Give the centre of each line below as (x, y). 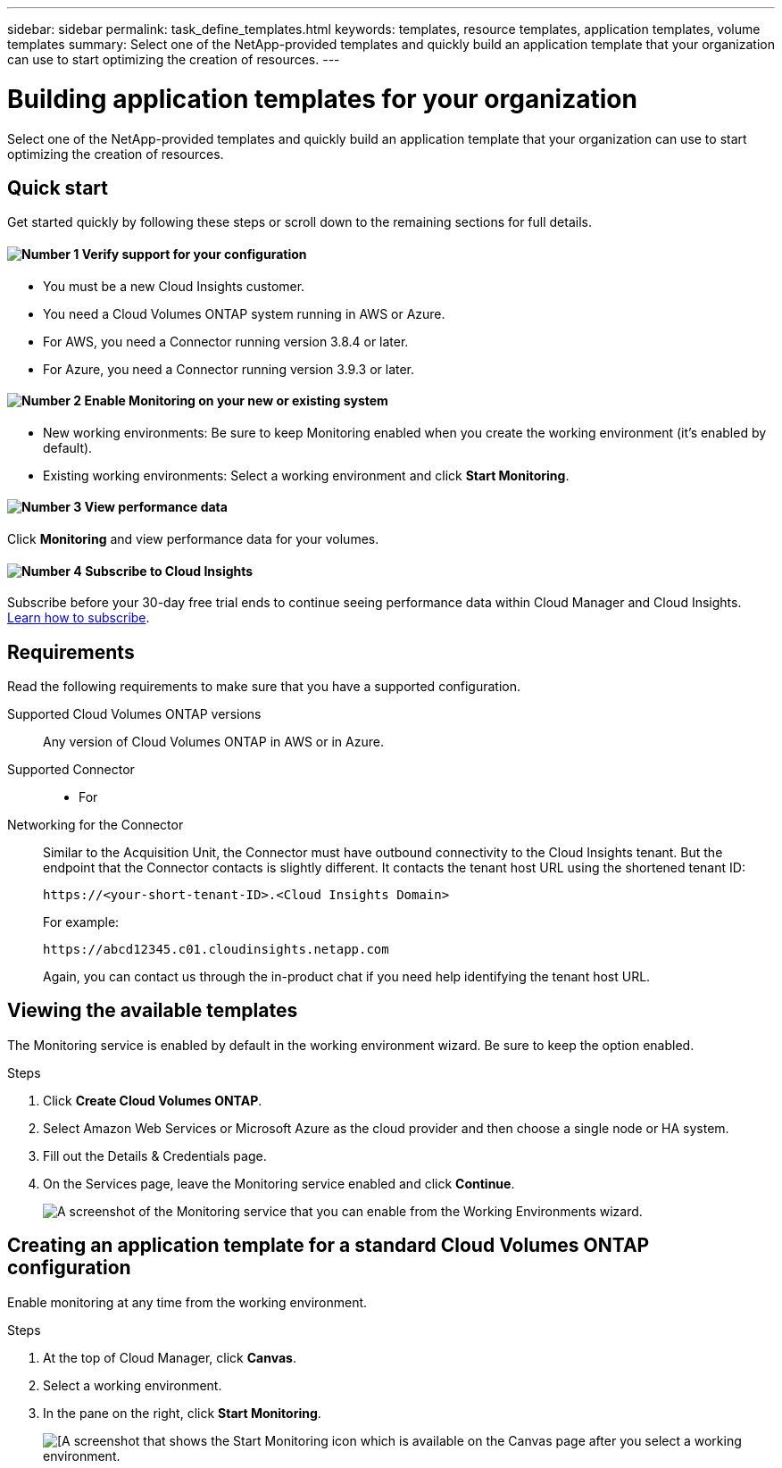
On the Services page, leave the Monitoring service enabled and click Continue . (279, 1183)
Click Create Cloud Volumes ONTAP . (153, 1100)
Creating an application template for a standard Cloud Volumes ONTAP (329, 1246)
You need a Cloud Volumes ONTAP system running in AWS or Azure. (244, 313)
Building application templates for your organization (322, 99)
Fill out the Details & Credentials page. (155, 1155)
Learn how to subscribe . (79, 618)
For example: (81, 922)
